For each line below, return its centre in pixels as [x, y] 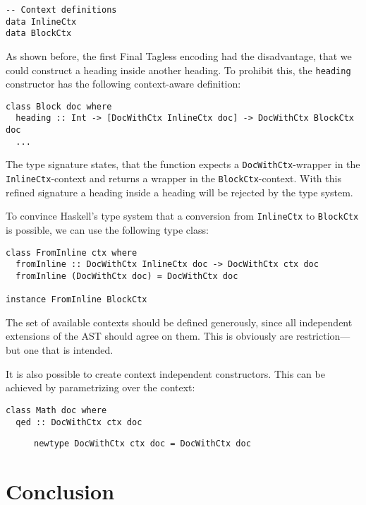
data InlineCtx [41, 22]
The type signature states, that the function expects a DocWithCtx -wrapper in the [183, 164]
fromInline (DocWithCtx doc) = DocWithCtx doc [127, 276]
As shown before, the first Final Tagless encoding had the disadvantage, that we [179, 55]
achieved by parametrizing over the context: [100, 387]
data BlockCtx [39, 34]
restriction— [323, 336]
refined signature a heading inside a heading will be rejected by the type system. [179, 192]
